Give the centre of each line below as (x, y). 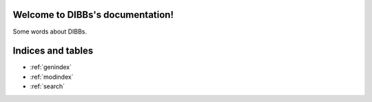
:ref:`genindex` (51, 67)
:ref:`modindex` (52, 77)
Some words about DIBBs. (50, 31)
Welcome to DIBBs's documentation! (93, 15)
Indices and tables (53, 51)
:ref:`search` (48, 86)
